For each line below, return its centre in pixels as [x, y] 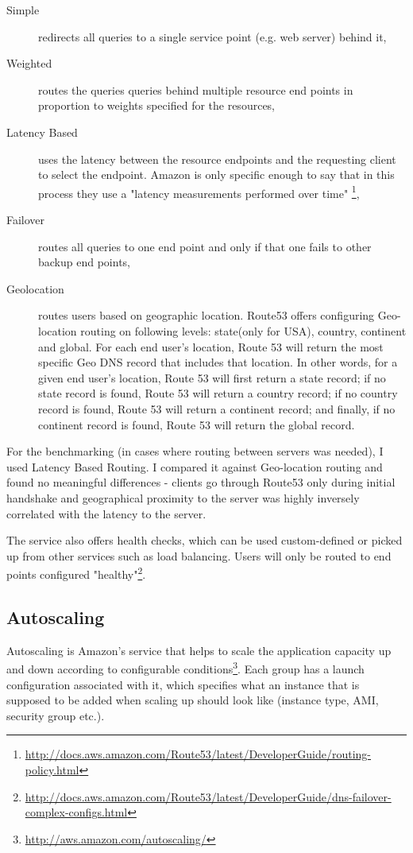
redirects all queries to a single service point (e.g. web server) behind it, [212, 36]
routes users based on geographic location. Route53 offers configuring [206, 315]
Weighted [29, 63]
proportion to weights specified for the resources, [157, 105]
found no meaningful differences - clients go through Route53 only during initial [201, 482]
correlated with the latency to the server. [106, 513]
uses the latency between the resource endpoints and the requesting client [217, 159]
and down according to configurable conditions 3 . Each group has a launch [185, 667]
